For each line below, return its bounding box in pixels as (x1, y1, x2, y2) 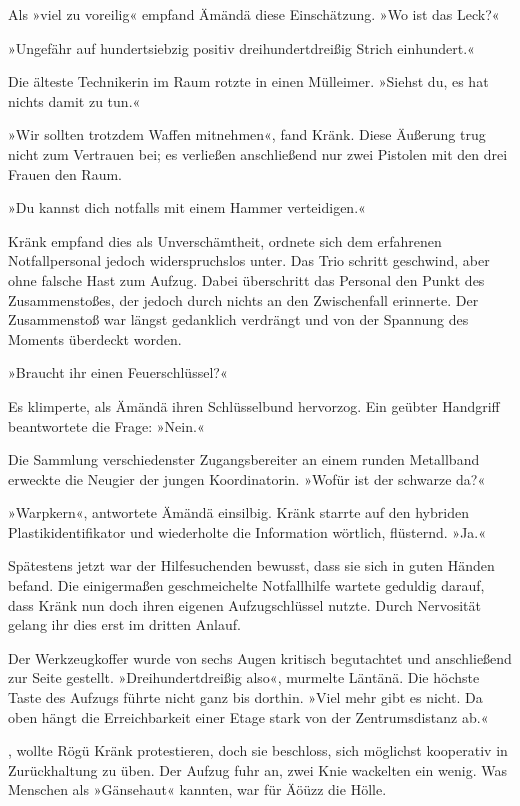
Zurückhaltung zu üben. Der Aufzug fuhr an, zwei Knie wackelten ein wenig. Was (8, 759, 507, 780)
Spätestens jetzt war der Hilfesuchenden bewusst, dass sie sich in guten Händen (8, 555, 495, 576)
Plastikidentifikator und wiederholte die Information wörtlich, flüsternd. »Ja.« (8, 521, 487, 542)
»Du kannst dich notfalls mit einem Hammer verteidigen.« (8, 197, 366, 218)
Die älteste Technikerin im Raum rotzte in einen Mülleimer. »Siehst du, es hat (8, 71, 489, 92)
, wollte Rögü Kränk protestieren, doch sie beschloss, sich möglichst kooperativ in (8, 740, 508, 761)
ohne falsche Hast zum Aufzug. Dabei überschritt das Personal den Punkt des (8, 269, 485, 290)
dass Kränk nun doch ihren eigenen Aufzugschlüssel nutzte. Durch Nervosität (8, 594, 481, 615)
